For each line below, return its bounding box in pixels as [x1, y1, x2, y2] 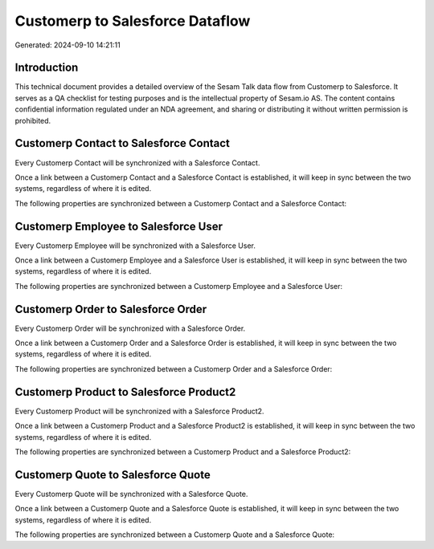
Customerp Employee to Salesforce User [14, 219, 223, 233]
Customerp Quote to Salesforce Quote [14, 468, 211, 482]
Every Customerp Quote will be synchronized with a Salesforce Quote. [14, 489, 248, 498]
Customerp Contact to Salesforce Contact [14, 136, 231, 150]
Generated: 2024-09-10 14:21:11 [14, 40, 121, 50]
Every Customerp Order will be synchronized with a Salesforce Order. [14, 323, 246, 333]
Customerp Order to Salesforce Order [14, 302, 207, 316]
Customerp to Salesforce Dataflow [14, 12, 251, 30]
